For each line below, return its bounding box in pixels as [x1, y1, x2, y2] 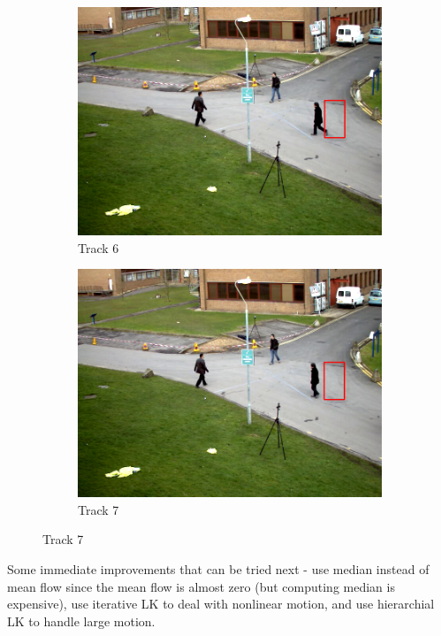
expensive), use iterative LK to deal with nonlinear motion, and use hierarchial [7, 594, 435, 613]
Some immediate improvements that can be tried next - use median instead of [7, 559, 430, 578]
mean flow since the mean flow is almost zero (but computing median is [7, 577, 395, 595]
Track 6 [78, 238, 119, 257]
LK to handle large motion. [7, 611, 156, 630]
